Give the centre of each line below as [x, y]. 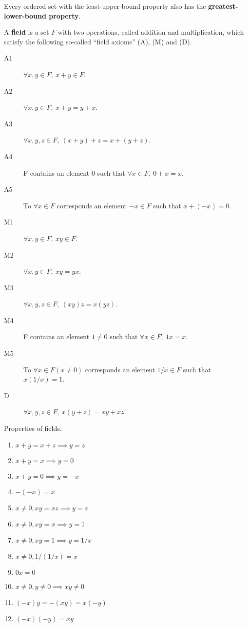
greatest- [223, 6]
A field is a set [27, 32]
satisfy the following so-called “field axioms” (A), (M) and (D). [98, 41]
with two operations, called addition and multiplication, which [151, 32]
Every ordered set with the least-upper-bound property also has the [105, 6]
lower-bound [25, 15]
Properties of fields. [33, 428]
